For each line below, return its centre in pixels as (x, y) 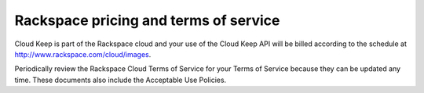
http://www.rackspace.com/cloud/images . (83, 54)
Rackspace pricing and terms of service (147, 20)
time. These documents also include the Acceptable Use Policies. (121, 80)
